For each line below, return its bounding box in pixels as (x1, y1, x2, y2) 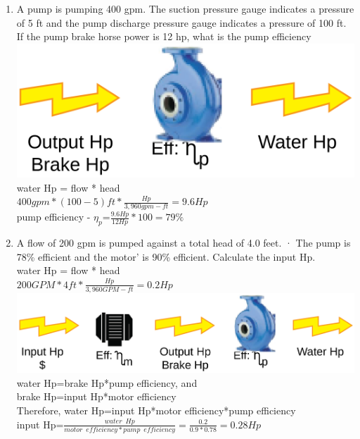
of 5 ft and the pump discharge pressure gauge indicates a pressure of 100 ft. (16, 15, 347, 30)
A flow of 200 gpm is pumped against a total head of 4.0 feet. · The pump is (16, 235, 351, 249)
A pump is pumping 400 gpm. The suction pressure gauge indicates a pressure (16, 1, 354, 16)
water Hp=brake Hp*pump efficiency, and (16, 375, 198, 390)
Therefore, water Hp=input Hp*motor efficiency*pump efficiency (16, 402, 296, 417)
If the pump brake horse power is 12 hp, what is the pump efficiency (16, 29, 311, 44)
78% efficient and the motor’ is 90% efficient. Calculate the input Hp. (16, 249, 316, 264)
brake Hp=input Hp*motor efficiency (16, 389, 176, 404)
